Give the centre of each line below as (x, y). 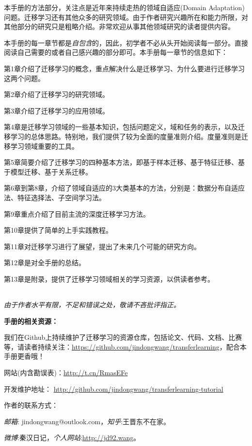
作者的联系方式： (31, 405)
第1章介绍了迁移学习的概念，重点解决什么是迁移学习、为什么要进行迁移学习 (124, 68)
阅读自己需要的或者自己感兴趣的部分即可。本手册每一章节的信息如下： (116, 52)
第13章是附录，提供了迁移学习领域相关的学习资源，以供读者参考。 (109, 279)
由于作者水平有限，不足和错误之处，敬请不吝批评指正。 (92, 305)
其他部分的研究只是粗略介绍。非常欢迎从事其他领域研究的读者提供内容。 (119, 26)
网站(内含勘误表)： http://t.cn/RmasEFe (66, 373)
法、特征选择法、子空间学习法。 (55, 197)
